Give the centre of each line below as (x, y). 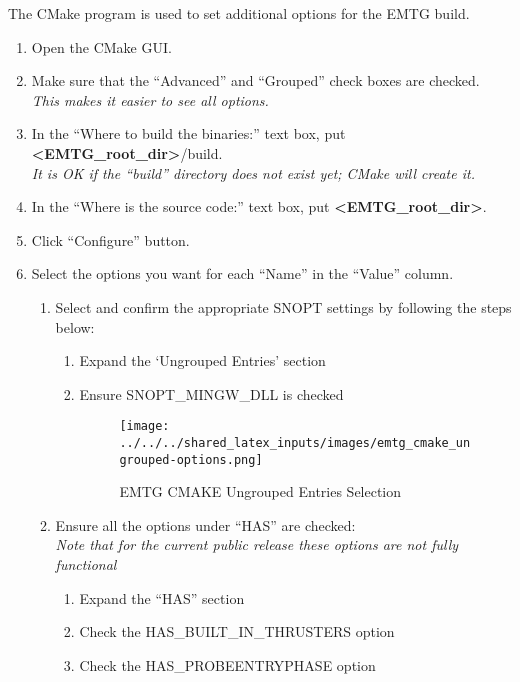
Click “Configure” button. (110, 239)
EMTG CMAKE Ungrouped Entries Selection (260, 491)
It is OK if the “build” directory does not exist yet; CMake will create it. (253, 172)
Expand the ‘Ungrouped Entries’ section (202, 360)
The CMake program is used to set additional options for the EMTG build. (239, 13)
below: (75, 326)
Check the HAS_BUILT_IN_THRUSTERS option (237, 631)
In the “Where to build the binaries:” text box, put (188, 133)
